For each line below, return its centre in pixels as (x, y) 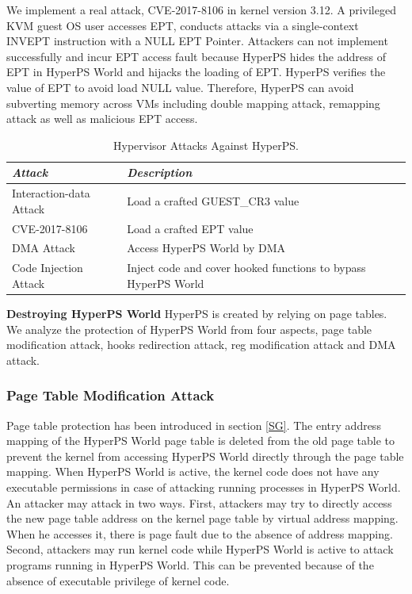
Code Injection (48, 268)
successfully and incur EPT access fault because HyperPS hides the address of (196, 56)
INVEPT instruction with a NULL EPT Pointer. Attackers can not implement (197, 41)
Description (160, 172)
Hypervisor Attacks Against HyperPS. (206, 145)
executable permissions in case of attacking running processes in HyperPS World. (204, 487)
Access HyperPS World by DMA (206, 248)
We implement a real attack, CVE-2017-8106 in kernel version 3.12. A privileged (201, 10)
